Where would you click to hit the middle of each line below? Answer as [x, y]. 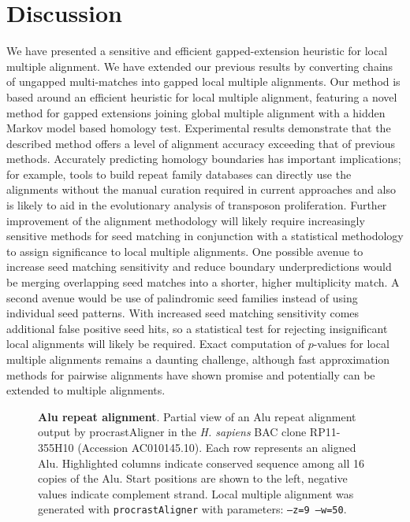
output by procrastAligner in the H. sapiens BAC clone [172, 432]
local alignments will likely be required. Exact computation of [155, 344]
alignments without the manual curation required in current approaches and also [201, 189]
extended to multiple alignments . [86, 390]
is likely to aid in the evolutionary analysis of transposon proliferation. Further [197, 205]
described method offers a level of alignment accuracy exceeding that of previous [201, 143]
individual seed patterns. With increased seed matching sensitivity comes [183, 313]
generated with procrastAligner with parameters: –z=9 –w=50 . [192, 509]
